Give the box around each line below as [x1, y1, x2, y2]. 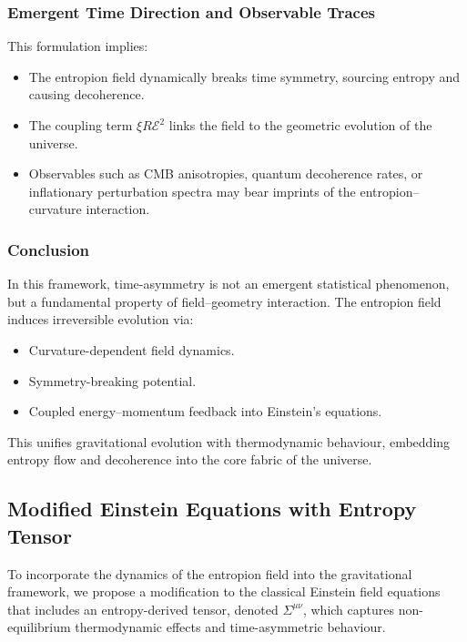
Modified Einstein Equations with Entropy [7, 494, 417, 523]
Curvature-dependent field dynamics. [28, 340, 235, 359]
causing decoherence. [28, 85, 145, 104]
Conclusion [7, 238, 89, 260]
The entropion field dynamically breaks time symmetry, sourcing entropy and [28, 66, 461, 86]
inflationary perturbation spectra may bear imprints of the [28, 181, 356, 200]
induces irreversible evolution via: [7, 310, 194, 329]
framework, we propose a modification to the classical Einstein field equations [7, 582, 441, 601]
